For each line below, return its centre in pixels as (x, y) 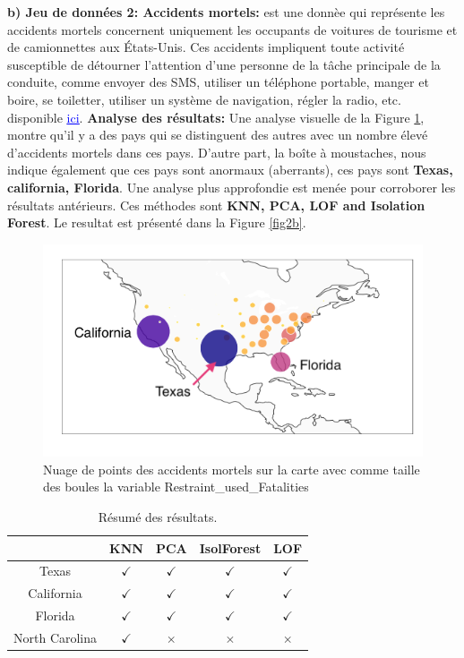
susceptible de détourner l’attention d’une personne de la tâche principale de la (224, 64)
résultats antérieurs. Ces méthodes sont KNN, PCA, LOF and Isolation (216, 205)
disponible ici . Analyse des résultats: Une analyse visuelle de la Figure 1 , (216, 117)
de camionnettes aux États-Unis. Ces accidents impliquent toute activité (206, 47)
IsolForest (230, 547)
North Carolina (56, 637)
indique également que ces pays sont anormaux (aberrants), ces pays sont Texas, (230, 170)
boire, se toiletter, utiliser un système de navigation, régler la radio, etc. (204, 99)
